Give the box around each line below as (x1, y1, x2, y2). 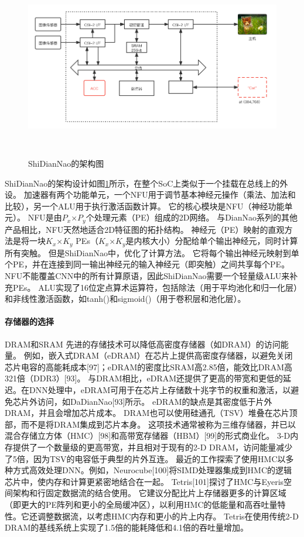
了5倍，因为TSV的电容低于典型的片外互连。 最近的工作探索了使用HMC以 (5, 452, 286, 464)
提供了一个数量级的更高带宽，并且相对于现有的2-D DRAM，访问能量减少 (12, 440, 293, 453)
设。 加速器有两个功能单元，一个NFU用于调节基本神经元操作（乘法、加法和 (5, 188, 296, 201)
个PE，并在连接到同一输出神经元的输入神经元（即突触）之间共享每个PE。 (5, 258, 290, 270)
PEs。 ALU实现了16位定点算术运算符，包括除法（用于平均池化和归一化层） (12, 281, 298, 293)
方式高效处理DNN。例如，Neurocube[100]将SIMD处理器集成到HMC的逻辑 (12, 464, 292, 476)
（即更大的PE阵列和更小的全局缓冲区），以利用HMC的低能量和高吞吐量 (5, 498, 278, 510)
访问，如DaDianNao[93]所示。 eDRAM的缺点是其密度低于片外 (37, 395, 272, 407)
